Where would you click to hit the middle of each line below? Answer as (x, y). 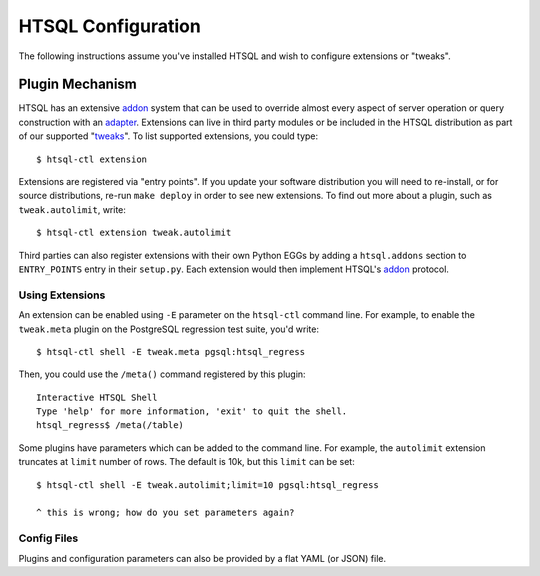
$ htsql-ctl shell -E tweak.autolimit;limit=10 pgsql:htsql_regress (207, 484)
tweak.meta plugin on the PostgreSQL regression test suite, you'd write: (169, 329)
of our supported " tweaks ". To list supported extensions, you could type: (168, 136)
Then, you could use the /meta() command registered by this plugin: (162, 374)
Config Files (48, 538)
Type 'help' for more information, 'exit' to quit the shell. (192, 411)
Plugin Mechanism (77, 84)
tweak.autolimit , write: (72, 209)
